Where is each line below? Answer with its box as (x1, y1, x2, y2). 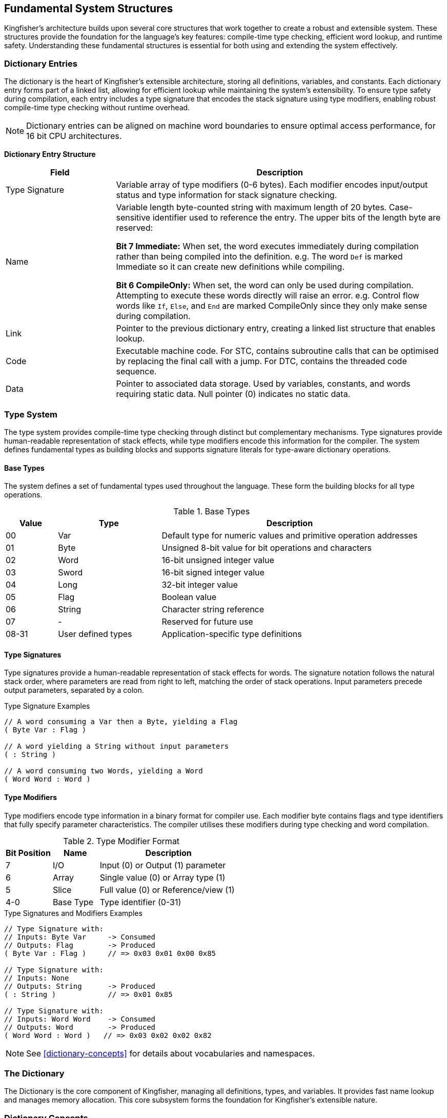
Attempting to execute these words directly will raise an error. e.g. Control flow (116, 290, 419, 301)
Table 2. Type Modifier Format (63, 835, 180, 846)
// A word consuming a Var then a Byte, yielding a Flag (4, 717, 238, 726)
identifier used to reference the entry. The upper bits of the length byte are (152, 212, 441, 223)
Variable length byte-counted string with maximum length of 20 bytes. (116, 202, 387, 213)
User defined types (58, 629, 132, 640)
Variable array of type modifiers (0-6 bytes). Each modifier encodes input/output (116, 179, 428, 190)
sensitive (116, 212, 151, 223)
